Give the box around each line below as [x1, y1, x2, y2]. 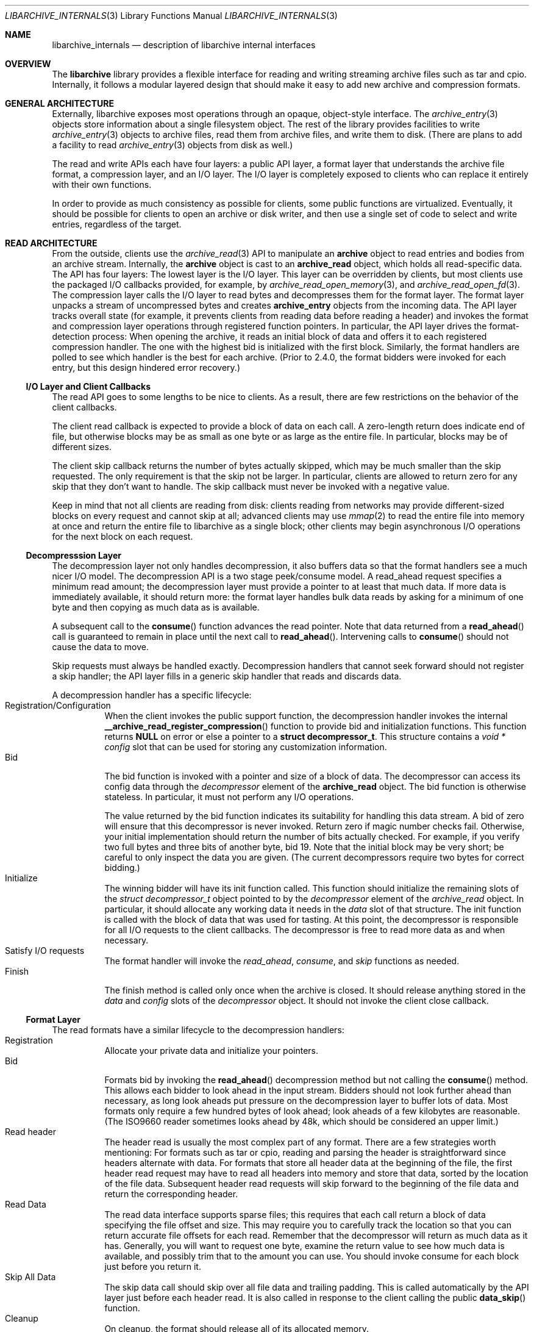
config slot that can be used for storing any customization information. [104, 742, 387, 752]
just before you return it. [104, 1261, 201, 1272]
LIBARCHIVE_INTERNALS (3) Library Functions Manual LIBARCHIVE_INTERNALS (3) [5, 10, 338, 21]
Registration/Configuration [5, 700, 111, 711]
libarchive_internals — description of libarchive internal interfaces [52, 40, 316, 50]
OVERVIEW [5, 59, 51, 69]
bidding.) [104, 862, 140, 873]
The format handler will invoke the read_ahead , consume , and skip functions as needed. [104, 956, 460, 966]
